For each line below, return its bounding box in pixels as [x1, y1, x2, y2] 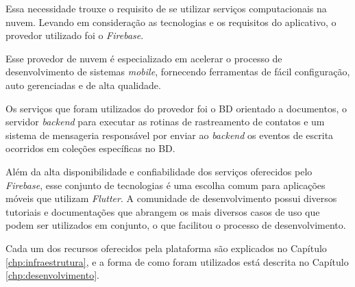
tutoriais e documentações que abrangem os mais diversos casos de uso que [5, 204, 320, 219]
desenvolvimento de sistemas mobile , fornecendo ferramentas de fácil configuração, [5, 64, 350, 79]
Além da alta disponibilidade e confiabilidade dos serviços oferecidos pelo [5, 164, 313, 178]
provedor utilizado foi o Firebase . [5, 28, 144, 42]
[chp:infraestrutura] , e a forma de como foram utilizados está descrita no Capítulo [5, 254, 349, 269]
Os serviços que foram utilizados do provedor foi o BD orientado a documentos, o [5, 101, 347, 115]
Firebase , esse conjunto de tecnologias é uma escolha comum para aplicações [5, 177, 326, 192]
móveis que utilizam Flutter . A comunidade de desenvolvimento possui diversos [5, 191, 337, 205]
